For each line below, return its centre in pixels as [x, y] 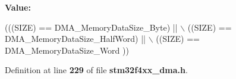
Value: [18, 7]
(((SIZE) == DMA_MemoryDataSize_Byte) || [91, 27]
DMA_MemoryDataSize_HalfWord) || [75, 39]
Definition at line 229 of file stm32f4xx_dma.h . [96, 70]
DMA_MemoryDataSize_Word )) [67, 50]
